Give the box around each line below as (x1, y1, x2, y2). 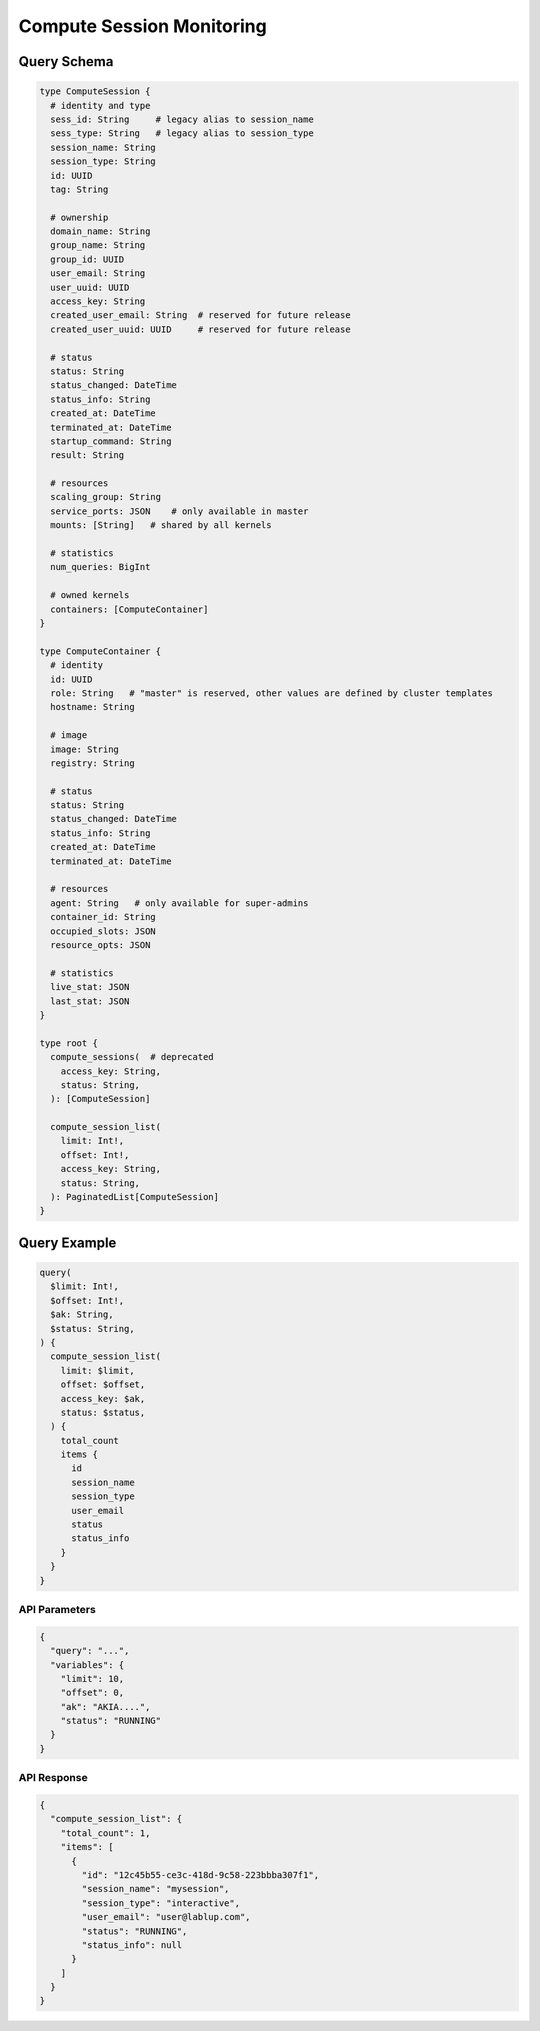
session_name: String (50, 141, 157, 153)
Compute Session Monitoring (18, 15, 267, 37)
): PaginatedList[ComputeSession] (50, 1191, 220, 1203)
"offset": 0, (60, 1687, 125, 1699)
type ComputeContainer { (39, 645, 162, 657)
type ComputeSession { (39, 86, 151, 97)
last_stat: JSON (50, 995, 130, 1007)
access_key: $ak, (60, 1393, 146, 1404)
